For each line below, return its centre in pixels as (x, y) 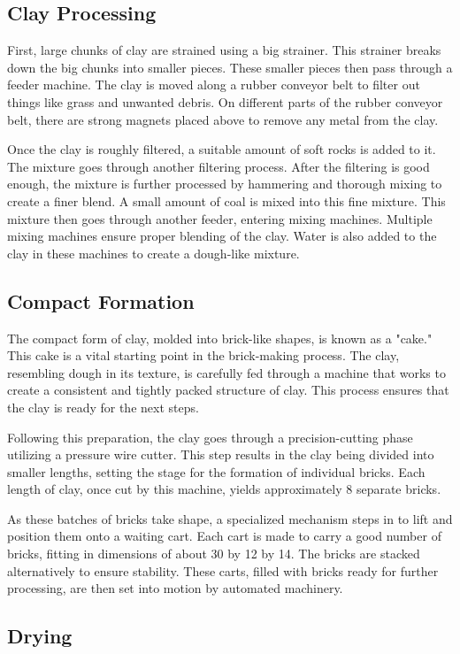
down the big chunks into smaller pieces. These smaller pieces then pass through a (230, 67)
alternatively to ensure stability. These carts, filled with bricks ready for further (223, 570)
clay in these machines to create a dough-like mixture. (153, 253)
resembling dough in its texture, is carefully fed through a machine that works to (226, 372)
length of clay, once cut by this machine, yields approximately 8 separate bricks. (224, 489)
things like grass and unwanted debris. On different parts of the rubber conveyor (225, 101)
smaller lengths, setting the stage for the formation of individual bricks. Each (216, 471)
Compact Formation (101, 300)
